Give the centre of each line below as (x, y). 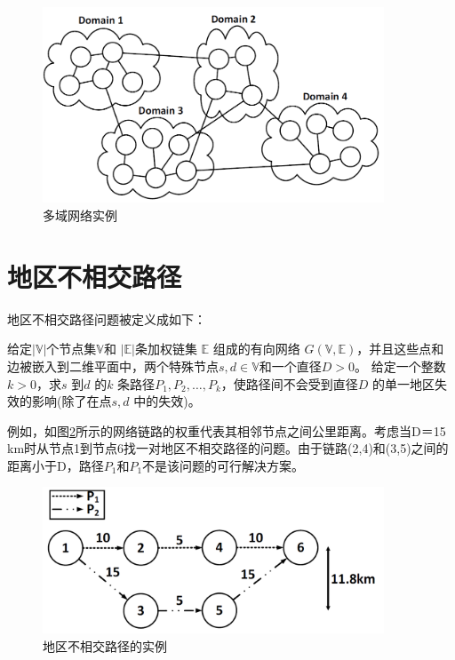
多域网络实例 (80, 215)
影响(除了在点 (72, 401)
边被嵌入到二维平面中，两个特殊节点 (113, 366)
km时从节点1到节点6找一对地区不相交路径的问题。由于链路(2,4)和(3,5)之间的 (228, 448)
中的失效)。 (167, 401)
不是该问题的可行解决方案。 (224, 465)
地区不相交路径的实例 (105, 646)
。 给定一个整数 (400, 366)
